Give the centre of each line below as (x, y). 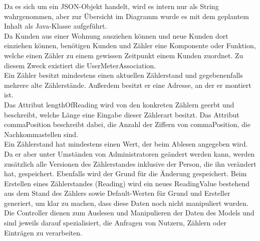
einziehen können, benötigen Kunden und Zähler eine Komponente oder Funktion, (130, 45)
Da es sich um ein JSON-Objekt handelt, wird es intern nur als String (111, 6)
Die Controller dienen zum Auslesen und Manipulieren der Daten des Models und (129, 213)
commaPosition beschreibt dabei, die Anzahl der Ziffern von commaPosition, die (127, 124)
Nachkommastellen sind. (41, 134)
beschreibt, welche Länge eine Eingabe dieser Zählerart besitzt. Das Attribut (122, 114)
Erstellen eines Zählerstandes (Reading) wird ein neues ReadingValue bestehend (127, 183)
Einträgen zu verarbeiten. (43, 232)
